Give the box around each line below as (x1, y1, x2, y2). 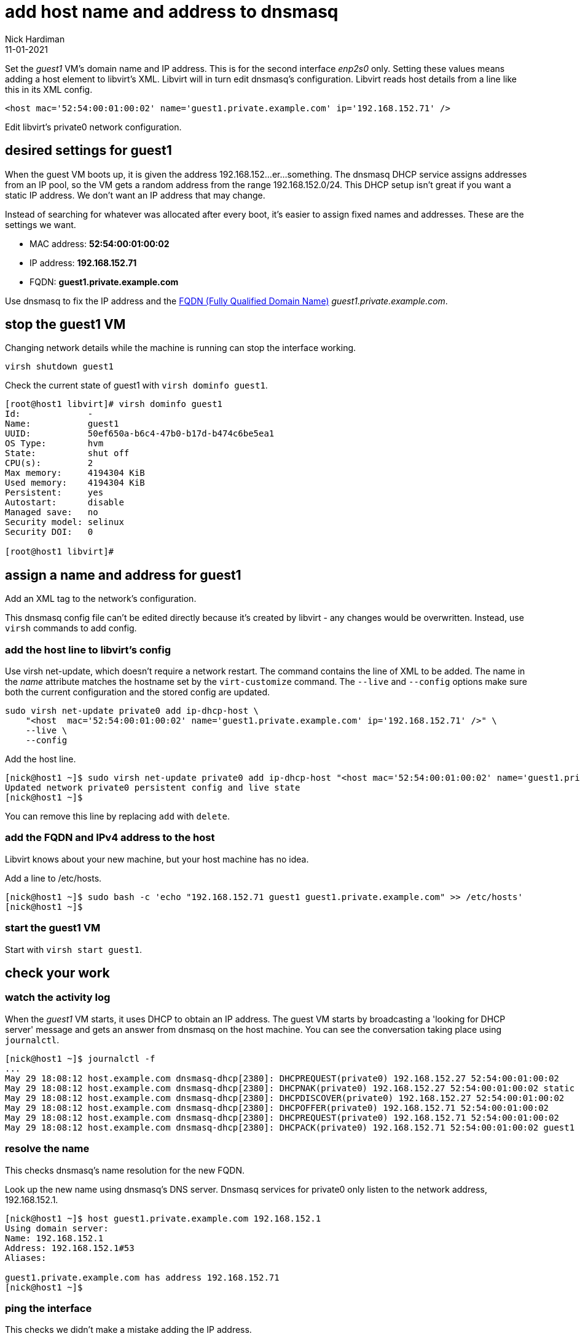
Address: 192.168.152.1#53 (5, 1242, 135, 1253)
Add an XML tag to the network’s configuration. (5, 593, 197, 604)
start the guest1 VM (5, 922, 101, 934)
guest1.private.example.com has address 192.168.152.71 (5, 1272, 280, 1282)
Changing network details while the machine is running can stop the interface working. (5, 342, 356, 354)
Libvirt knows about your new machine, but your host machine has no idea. (5, 853, 309, 864)
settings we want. (5, 219, 76, 230)
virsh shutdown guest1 (5, 361, 114, 372)
